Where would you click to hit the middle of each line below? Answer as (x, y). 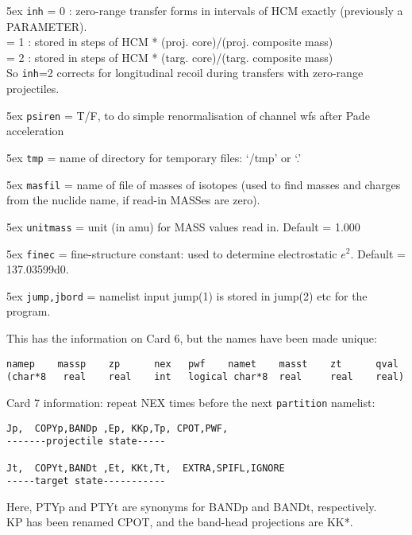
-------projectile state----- (86, 442)
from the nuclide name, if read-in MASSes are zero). (133, 200)
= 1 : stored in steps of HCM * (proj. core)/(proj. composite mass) (170, 42)
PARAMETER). (47, 26)
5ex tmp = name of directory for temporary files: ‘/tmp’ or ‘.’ (154, 157)
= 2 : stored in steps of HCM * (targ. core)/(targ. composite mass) (170, 57)
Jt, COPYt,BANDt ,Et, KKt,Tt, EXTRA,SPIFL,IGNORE (146, 468)
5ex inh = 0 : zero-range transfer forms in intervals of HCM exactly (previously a (205, 10)
